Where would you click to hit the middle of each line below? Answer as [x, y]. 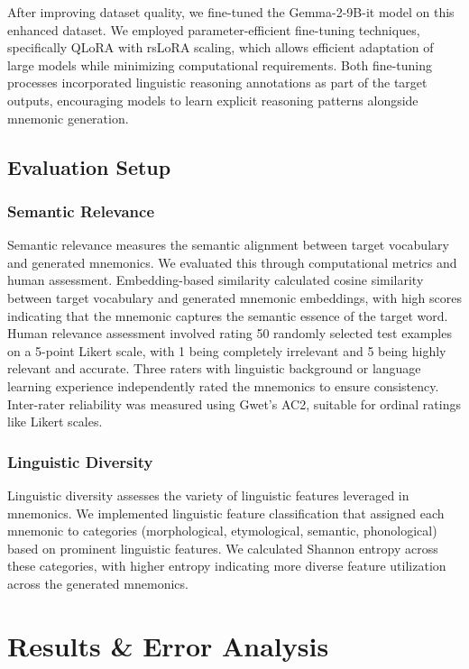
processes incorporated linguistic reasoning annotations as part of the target [217, 82]
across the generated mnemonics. [98, 583]
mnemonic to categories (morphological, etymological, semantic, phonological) [222, 531]
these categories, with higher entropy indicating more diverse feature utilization [227, 566]
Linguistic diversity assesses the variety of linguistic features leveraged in [208, 495]
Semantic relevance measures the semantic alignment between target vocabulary [228, 245]
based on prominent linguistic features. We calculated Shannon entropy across [223, 548]
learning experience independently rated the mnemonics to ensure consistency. [223, 385]
